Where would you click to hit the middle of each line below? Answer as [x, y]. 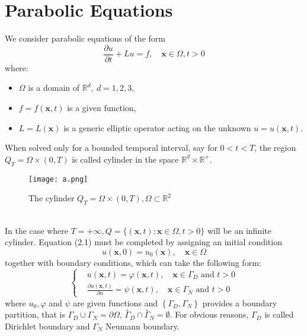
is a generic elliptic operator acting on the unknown [157, 127]
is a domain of [54, 88]
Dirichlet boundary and [47, 326]
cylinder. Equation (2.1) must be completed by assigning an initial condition [143, 242]
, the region [275, 148]
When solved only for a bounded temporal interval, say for [111, 148]
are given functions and [116, 302]
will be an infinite [239, 230]
